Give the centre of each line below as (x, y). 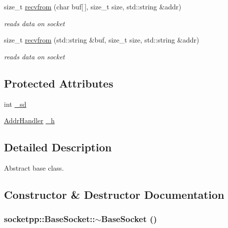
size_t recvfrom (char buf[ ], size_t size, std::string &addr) (93, 6)
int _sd (15, 104)
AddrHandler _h (29, 120)
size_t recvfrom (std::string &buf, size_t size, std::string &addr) (102, 40)
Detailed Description (58, 147)
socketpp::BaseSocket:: (50, 219)
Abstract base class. (34, 167)
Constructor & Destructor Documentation (114, 194)
